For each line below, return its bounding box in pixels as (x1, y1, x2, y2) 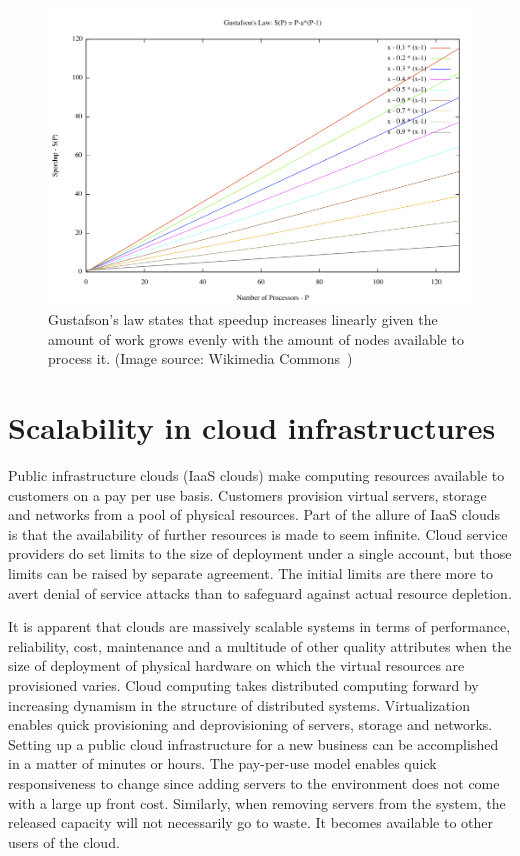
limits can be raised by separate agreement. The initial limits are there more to (8, 563, 494, 584)
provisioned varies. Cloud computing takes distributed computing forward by (8, 675, 479, 696)
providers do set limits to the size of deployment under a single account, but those (8, 543, 512, 564)
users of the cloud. (8, 831, 120, 852)
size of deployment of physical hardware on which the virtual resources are (8, 655, 465, 676)
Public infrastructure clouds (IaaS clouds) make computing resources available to (8, 465, 505, 486)
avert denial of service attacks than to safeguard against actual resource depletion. (8, 582, 512, 603)
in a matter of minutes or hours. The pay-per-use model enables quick (8, 753, 437, 774)
